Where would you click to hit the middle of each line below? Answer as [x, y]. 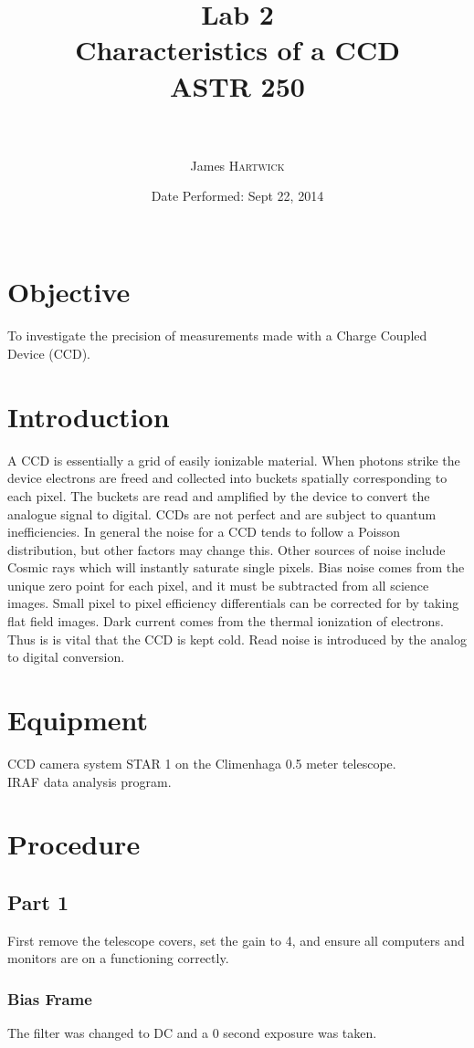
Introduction [89, 416]
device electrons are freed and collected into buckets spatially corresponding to [227, 478]
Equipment [78, 720]
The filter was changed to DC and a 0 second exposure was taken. [192, 1033]
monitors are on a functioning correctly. [118, 958]
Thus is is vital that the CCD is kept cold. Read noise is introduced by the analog [237, 639]
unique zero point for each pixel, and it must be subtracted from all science [218, 585]
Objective [69, 292]
